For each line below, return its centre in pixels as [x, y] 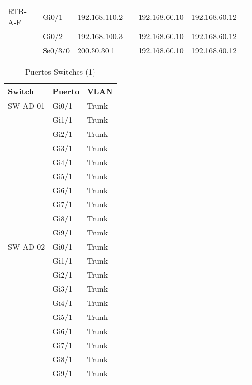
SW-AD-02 [26, 246]
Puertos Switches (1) [60, 72]
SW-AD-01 [26, 106]
